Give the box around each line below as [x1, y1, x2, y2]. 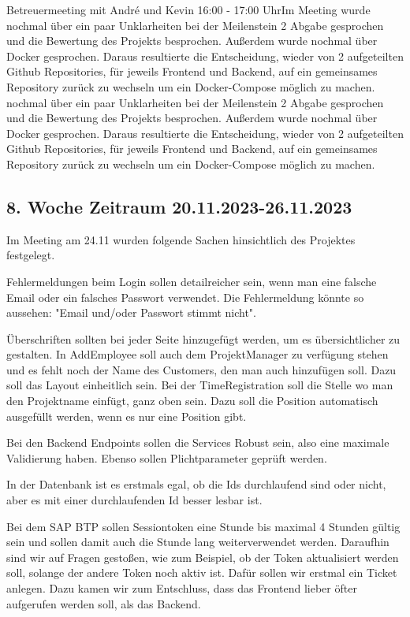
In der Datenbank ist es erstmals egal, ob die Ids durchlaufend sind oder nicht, [6, 476, 386, 492]
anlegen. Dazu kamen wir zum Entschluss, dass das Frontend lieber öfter [6, 580, 357, 597]
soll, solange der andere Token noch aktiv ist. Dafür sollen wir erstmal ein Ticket [6, 564, 397, 581]
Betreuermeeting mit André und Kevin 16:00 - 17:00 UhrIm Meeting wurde [6, 2, 371, 17]
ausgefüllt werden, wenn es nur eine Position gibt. [6, 407, 247, 424]
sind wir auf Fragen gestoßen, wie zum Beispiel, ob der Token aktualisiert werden [6, 548, 399, 565]
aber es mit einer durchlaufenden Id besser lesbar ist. [6, 492, 263, 508]
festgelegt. [6, 247, 55, 263]
